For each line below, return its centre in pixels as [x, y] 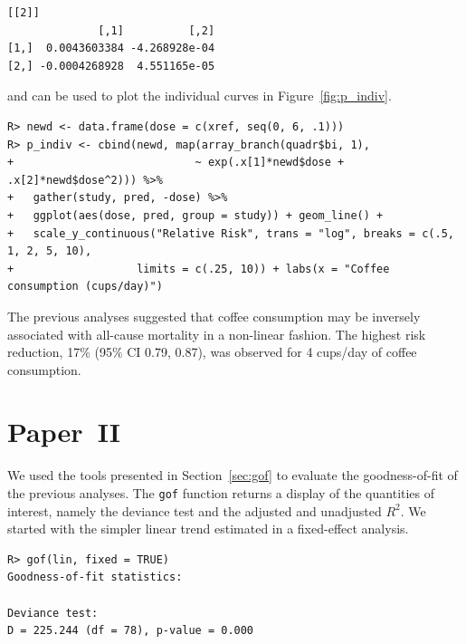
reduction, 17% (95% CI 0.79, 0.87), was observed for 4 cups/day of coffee [212, 352]
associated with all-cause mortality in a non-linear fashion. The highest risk [217, 334]
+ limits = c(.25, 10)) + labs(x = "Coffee [199, 269]
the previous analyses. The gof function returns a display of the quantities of [221, 493]
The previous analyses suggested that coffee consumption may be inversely [214, 316]
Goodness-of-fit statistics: [95, 577]
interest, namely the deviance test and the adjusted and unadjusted [195, 510]
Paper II [64, 432]
